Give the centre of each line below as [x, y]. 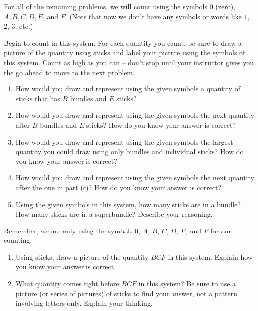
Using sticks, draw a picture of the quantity [82, 257]
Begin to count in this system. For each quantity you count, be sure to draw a [123, 42]
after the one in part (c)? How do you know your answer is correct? [119, 187]
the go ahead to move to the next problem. [69, 72]
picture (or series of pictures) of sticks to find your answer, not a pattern [127, 293]
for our [221, 230]
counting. [18, 240]
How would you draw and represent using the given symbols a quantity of [128, 89]
